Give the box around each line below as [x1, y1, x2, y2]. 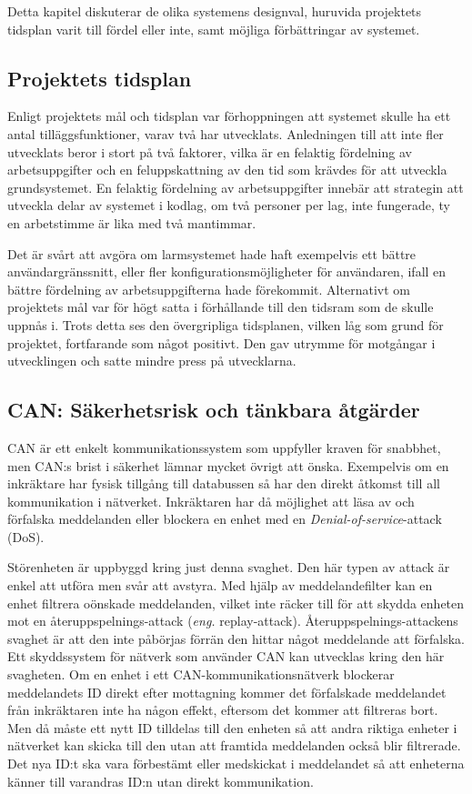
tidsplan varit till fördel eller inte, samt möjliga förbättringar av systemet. [7, 19, 420, 38]
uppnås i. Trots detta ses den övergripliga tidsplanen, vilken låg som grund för [7, 315, 444, 334]
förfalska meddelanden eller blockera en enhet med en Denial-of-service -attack [7, 509, 442, 528]
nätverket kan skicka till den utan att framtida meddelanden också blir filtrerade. [7, 736, 461, 755]
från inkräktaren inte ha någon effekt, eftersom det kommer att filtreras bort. [7, 700, 438, 719]
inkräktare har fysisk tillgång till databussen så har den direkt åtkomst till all [7, 474, 440, 493]
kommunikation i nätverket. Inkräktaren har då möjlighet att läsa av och [7, 491, 415, 510]
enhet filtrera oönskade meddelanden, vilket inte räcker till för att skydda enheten [7, 593, 465, 612]
